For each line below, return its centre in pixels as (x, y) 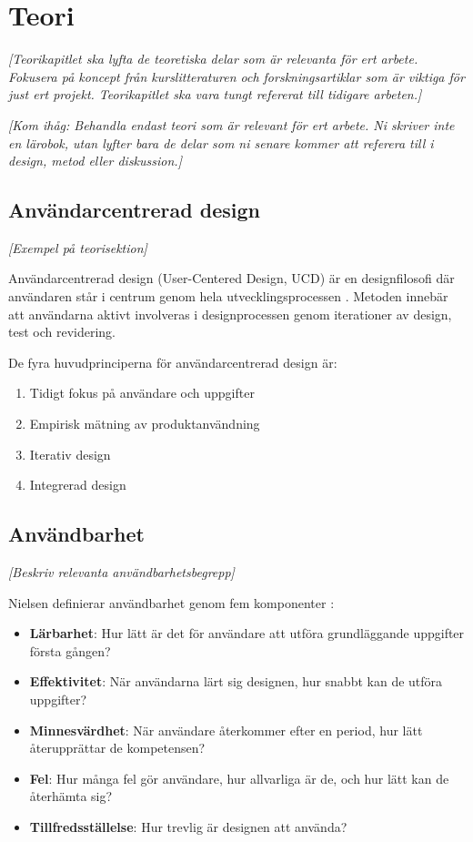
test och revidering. (62, 332)
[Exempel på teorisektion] (78, 247)
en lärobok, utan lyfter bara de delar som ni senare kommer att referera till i (221, 142)
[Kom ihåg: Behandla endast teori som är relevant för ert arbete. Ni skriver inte (231, 124)
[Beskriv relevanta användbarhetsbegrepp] (121, 572)
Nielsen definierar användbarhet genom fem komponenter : (171, 602)
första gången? (70, 650)
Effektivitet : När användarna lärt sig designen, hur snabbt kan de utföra (236, 681)
